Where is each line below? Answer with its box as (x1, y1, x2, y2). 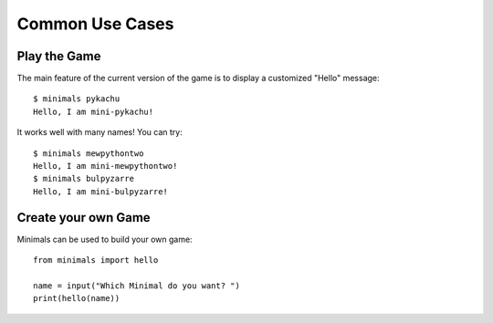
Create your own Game (16, 210, 151, 225)
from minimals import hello (33, 255, 159, 266)
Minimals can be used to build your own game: (16, 234, 193, 245)
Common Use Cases (16, 14, 174, 34)
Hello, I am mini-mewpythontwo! (33, 161, 178, 172)
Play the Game (16, 48, 101, 64)
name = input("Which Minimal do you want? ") (33, 280, 241, 291)
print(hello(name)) (33, 293, 121, 304)
